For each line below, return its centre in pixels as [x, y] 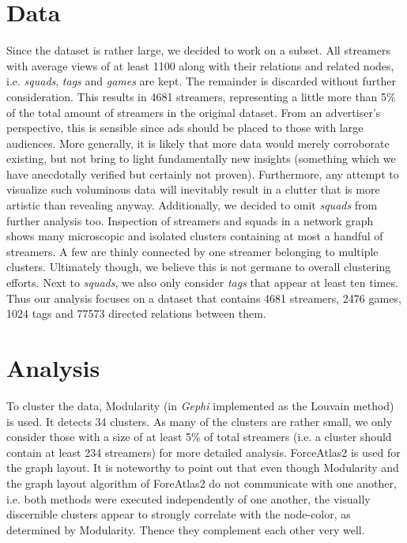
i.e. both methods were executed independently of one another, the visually [188, 498]
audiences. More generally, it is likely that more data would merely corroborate [198, 143]
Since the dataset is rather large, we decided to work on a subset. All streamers [198, 50]
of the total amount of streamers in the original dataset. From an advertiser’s [194, 112]
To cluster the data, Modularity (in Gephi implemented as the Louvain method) [200, 405]
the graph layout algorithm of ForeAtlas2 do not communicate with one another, [202, 483]
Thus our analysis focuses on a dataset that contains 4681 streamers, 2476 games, [204, 298]
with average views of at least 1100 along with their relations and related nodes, [200, 65]
